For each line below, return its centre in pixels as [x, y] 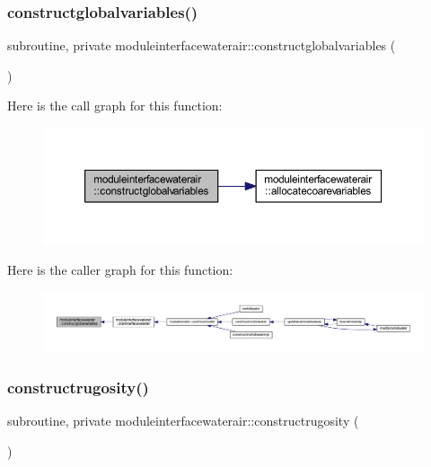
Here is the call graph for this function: [115, 106]
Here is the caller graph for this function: [120, 270]
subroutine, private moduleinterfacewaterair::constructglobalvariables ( [202, 45]
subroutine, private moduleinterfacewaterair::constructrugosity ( [183, 421]
